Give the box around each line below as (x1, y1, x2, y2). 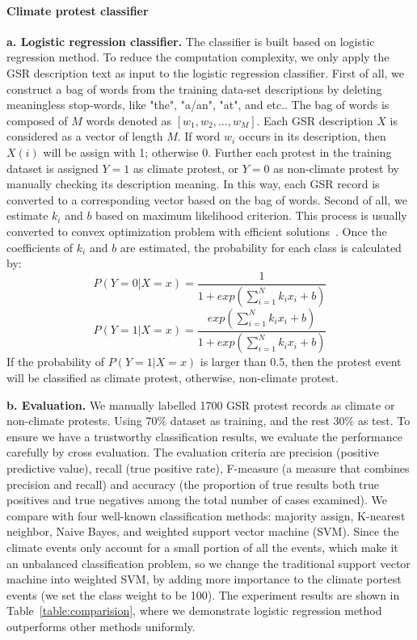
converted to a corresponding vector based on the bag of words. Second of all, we (6, 191, 407, 208)
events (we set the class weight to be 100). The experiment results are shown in (6, 586, 400, 603)
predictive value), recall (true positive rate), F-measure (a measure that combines (6, 460, 410, 477)
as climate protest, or (133, 159, 239, 176)
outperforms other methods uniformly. (6, 617, 196, 634)
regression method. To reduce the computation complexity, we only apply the (6, 48, 390, 65)
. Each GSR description (256, 112, 373, 128)
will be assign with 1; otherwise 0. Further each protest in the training (43, 143, 392, 160)
